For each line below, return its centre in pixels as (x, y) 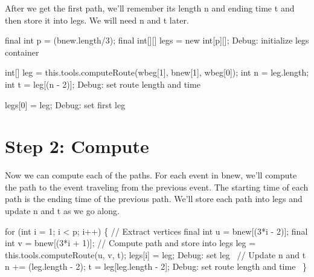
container (22, 52)
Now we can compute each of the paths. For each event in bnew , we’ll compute (151, 175)
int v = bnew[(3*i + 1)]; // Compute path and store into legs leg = (130, 243)
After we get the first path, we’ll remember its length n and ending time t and (150, 8)
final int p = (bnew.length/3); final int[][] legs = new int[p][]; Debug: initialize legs (157, 40)
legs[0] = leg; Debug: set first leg (65, 104)
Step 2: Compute (77, 146)
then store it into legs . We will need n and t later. (97, 20)
